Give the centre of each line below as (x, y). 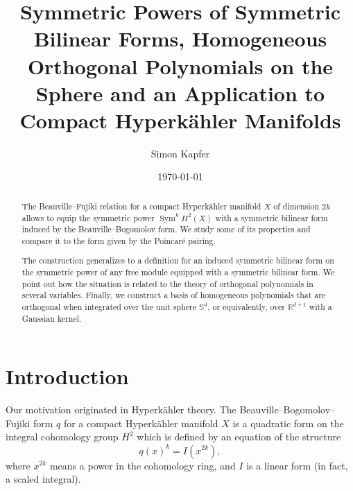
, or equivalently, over (246, 307)
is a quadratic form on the (288, 423)
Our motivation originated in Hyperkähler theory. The (121, 410)
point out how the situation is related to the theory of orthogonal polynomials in (167, 283)
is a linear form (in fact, (297, 465)
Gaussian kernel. (52, 318)
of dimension (296, 206)
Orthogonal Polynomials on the (180, 66)
